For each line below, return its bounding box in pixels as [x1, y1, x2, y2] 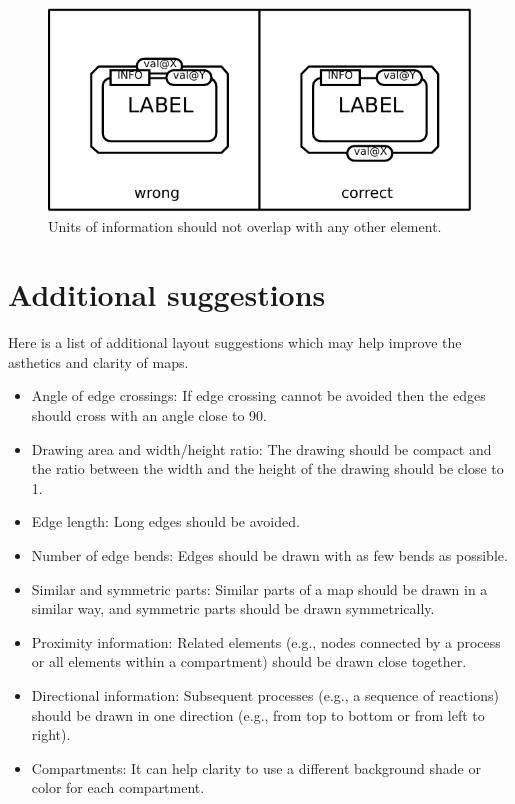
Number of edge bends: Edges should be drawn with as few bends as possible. [31, 544, 508, 565]
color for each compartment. [31, 777, 205, 798]
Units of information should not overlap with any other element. [48, 215, 442, 236]
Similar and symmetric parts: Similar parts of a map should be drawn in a [31, 578, 488, 599]
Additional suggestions [8, 274, 326, 315]
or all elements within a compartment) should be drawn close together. [31, 651, 467, 672]
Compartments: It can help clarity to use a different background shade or [31, 757, 481, 778]
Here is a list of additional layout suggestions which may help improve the [8, 332, 462, 353]
